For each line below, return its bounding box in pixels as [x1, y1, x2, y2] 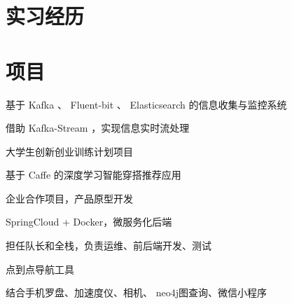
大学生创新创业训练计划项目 [6, 144, 133, 158]
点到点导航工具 [6, 261, 74, 276]
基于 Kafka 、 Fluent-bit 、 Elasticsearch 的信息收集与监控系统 [6, 97, 287, 111]
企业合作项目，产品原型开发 [6, 191, 133, 205]
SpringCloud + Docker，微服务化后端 [6, 214, 172, 229]
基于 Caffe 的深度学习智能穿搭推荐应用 [6, 167, 181, 182]
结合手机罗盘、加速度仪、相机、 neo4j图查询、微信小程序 [6, 285, 267, 300]
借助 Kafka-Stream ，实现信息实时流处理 [6, 120, 190, 135]
